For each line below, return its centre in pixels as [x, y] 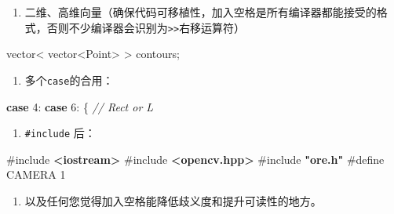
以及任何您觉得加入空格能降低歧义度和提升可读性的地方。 [173, 200]
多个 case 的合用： [69, 80]
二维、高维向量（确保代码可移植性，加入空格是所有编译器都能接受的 [201, 12]
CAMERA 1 [36, 174]
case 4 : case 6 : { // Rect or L [80, 106]
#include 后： [60, 133]
